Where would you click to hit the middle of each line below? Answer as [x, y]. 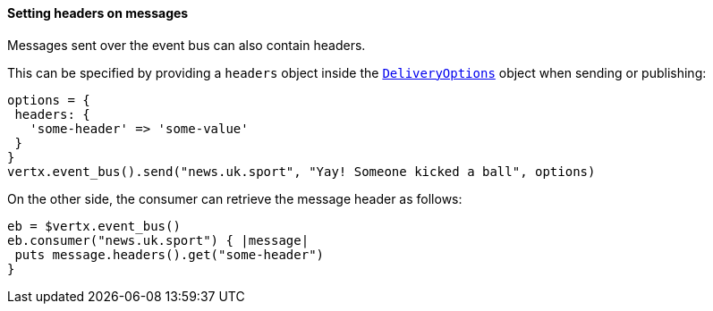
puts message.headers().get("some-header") [170, 254]
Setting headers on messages [98, 13]
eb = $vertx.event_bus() [94, 226]
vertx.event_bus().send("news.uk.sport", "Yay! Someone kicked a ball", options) [301, 171]
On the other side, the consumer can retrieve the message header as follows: [235, 198]
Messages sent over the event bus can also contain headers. [187, 45]
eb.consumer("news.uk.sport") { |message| [158, 240]
